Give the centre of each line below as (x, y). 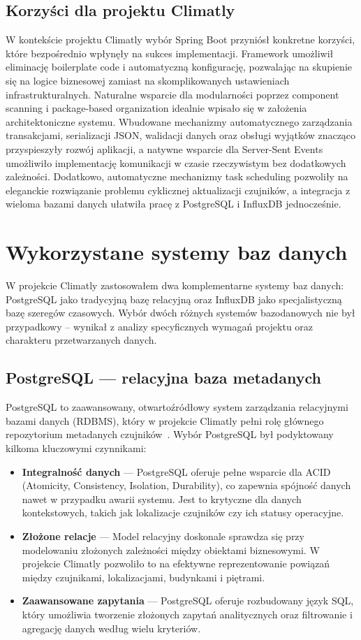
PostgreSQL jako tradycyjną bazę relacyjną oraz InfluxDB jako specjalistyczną (174, 299)
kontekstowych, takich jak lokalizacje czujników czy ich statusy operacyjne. (183, 512)
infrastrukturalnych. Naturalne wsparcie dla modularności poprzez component (172, 94)
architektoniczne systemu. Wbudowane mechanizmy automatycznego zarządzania (179, 121)
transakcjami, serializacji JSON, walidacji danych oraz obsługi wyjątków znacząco (181, 135)
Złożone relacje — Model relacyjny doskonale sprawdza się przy (163, 536)
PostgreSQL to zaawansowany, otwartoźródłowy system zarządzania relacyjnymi (177, 407)
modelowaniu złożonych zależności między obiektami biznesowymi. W (171, 550)
